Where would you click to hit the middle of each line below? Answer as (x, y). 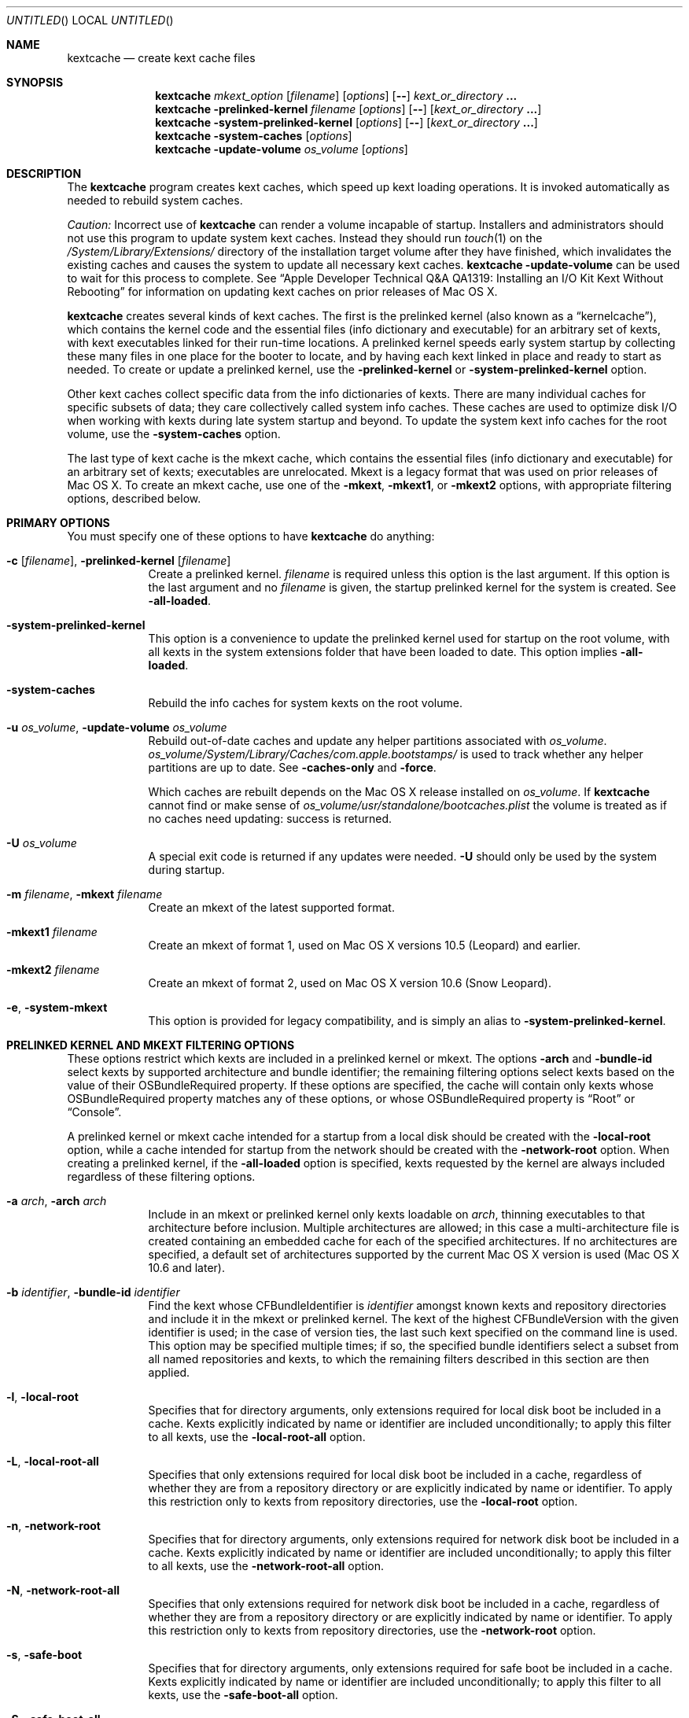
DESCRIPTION (44, 173)
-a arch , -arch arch (57, 1201)
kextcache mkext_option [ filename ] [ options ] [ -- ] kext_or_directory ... (336, 96)
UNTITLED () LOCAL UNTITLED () (90, 20)
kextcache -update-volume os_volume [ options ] (282, 149)
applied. (169, 1372)
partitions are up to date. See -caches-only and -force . (292, 767)
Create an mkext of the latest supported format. (271, 907)
